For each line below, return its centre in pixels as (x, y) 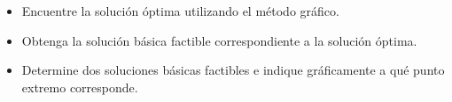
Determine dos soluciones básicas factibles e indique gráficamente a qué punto (233, 70)
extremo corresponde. (80, 87)
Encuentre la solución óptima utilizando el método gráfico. (180, 11)
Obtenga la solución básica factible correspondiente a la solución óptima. (219, 40)
